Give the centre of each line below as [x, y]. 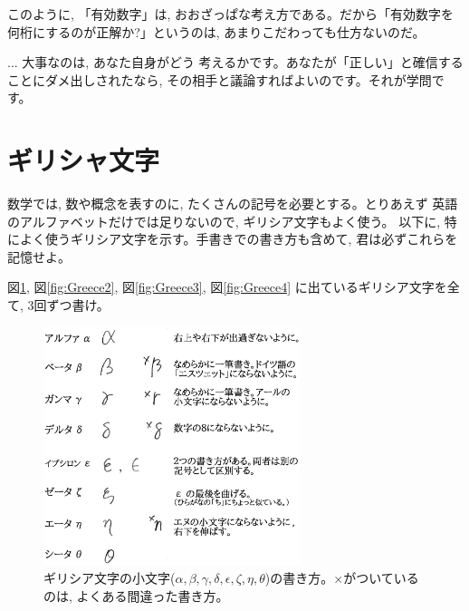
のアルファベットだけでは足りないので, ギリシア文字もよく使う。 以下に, [224, 221]
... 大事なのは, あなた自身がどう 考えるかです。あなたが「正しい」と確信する [235, 62]
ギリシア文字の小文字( [110, 578]
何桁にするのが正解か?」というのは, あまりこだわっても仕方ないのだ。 [216, 31]
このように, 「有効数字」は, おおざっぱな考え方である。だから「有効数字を [230, 14]
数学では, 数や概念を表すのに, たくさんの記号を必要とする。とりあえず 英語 [233, 204]
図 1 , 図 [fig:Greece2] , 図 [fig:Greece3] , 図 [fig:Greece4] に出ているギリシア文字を [227, 287]
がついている [381, 578]
